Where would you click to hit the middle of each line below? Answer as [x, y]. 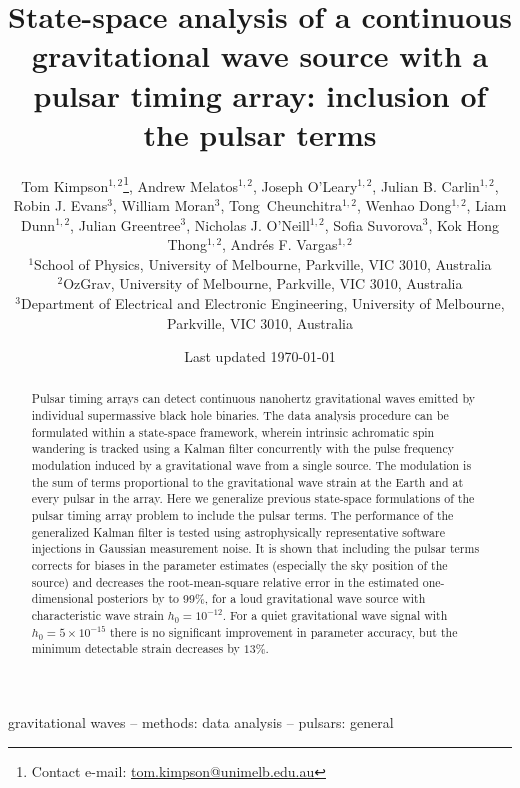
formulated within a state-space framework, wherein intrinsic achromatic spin [233, 431]
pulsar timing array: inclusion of [260, 94]
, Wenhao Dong [404, 204]
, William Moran [163, 204]
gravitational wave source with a [260, 55]
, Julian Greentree [125, 224]
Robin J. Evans [60, 204]
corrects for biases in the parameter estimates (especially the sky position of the [239, 565]
